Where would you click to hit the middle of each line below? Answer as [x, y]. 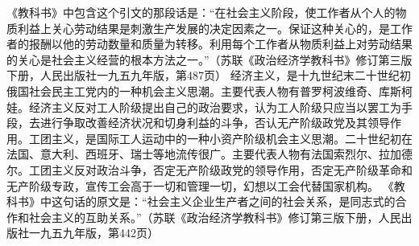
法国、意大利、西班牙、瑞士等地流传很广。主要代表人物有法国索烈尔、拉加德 [209, 154]
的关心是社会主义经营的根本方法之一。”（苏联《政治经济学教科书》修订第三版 [209, 59]
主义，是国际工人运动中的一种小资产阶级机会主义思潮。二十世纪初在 [232, 138]
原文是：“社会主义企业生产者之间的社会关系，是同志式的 [246, 201]
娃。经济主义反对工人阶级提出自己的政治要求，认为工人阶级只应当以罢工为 [204, 107]
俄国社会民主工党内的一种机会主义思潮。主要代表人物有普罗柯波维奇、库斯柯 [209, 90]
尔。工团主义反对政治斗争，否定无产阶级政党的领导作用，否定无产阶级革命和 [209, 169]
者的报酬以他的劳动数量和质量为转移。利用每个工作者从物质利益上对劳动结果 [209, 44]
